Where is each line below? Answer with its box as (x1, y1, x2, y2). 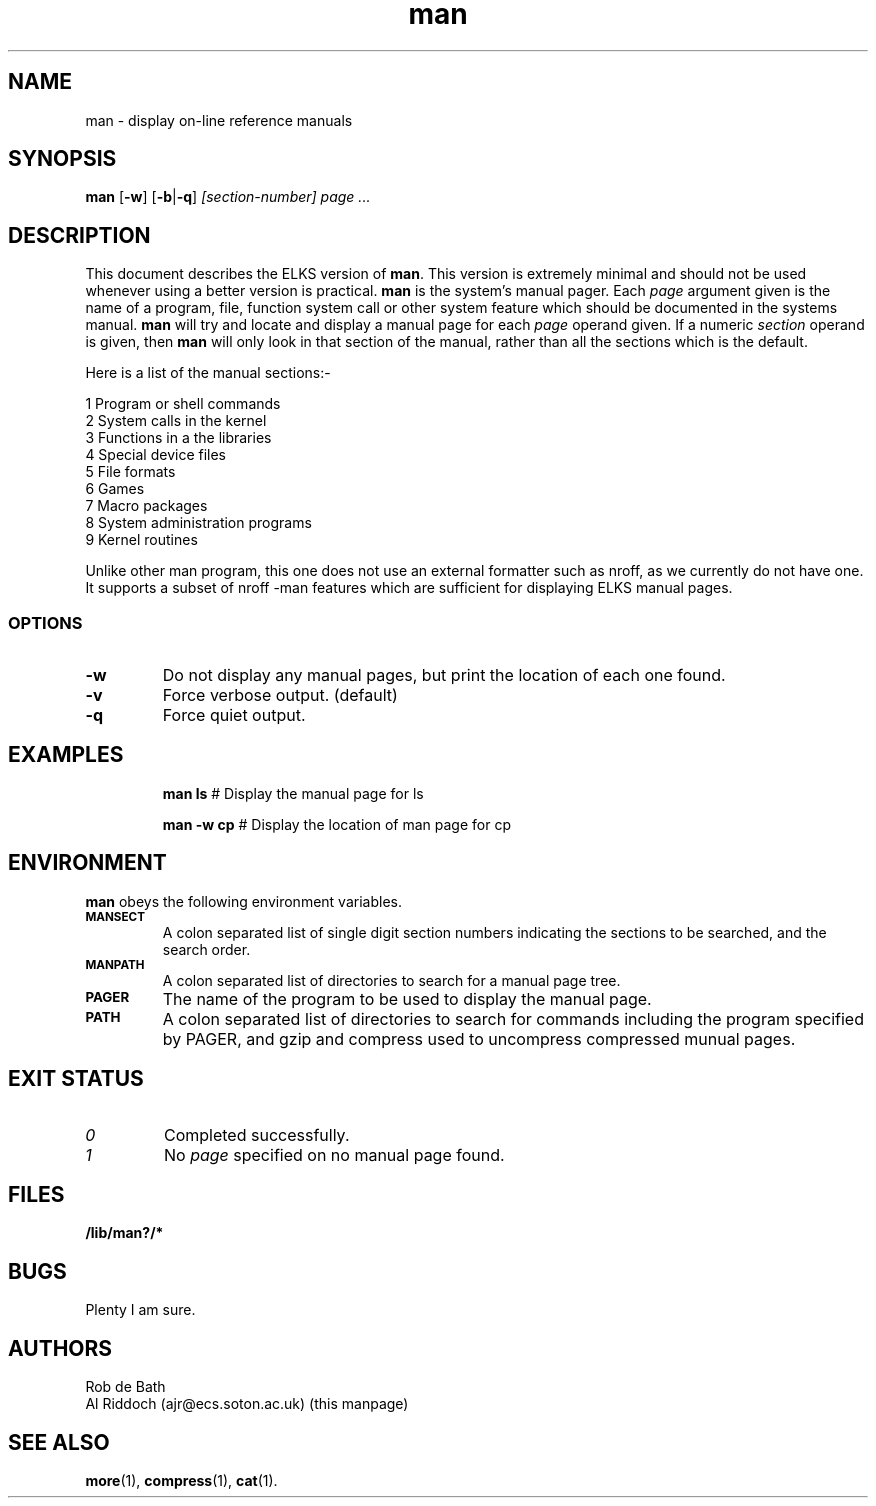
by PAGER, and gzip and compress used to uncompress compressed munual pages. (162, 1028, 796, 1049)
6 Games (85, 480, 145, 498)
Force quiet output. (162, 705, 306, 726)
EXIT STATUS (8, 1066, 144, 1092)
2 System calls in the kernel (85, 412, 267, 430)
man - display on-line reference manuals (85, 111, 353, 129)
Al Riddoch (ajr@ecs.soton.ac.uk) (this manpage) (85, 1395, 409, 1413)
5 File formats (85, 463, 176, 481)
